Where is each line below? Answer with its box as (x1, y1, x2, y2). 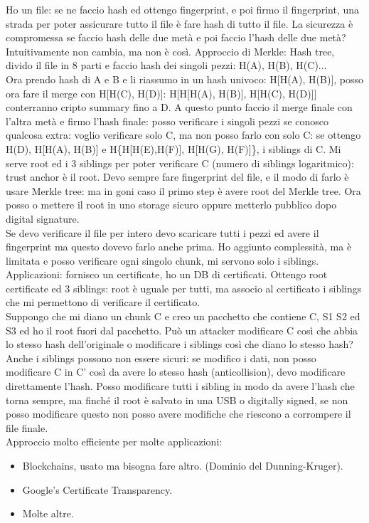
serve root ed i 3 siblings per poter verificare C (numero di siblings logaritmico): (6, 155, 354, 170)
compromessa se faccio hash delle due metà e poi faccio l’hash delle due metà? (6, 30, 346, 45)
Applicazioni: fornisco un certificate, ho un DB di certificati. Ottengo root (6, 267, 328, 282)
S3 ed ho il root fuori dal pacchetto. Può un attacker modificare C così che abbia (6, 322, 358, 337)
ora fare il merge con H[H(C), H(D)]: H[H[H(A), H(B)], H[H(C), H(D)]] (6, 85, 317, 100)
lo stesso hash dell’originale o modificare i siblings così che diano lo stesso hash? (6, 337, 353, 352)
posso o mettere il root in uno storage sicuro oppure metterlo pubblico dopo (6, 197, 337, 212)
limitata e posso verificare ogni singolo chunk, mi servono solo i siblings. (6, 253, 319, 268)
